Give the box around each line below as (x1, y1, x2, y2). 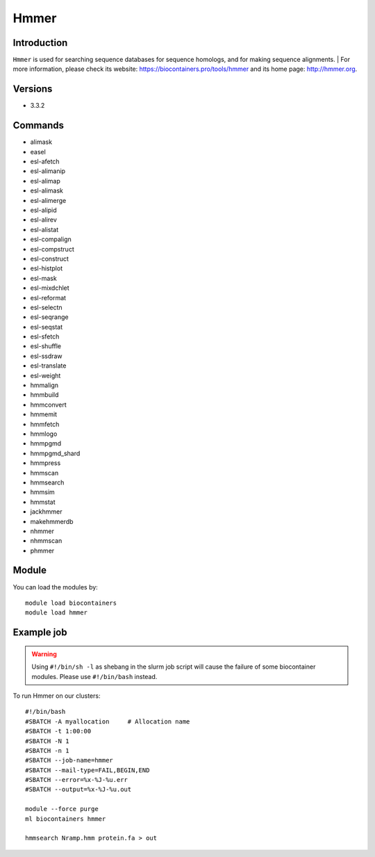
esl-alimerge (30, 196, 67, 204)
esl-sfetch (30, 332, 60, 341)
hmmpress (30, 459, 61, 467)
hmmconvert (30, 400, 67, 409)
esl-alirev (30, 215, 57, 224)
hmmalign (30, 381, 59, 389)
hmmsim (30, 488, 55, 496)
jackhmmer (30, 507, 62, 516)
